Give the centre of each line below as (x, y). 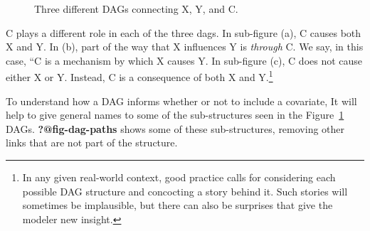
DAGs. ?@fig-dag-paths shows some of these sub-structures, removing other (175, 128)
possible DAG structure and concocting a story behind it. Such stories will (185, 191)
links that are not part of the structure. (92, 143)
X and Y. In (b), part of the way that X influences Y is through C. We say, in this (185, 47)
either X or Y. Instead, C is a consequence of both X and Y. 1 (139, 76)
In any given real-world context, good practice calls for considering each (179, 177)
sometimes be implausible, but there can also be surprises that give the (178, 205)
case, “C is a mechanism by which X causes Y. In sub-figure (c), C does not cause (184, 60)
